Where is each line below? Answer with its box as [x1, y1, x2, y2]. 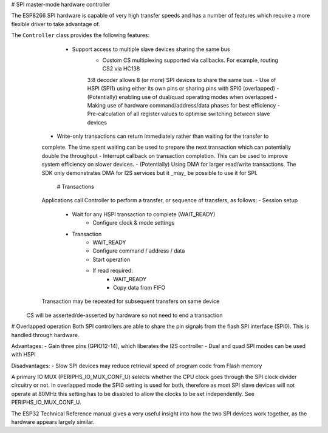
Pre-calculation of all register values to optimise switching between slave [87, 110, 270, 118]
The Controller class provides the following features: [11, 32, 150, 39]
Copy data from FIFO [113, 284, 166, 291]
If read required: [92, 267, 133, 274]
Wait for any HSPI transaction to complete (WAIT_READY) [72, 210, 216, 218]
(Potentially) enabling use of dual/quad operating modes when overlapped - [87, 93, 278, 100]
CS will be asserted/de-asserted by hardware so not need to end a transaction [26, 312, 223, 319]
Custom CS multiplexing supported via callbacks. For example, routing [102, 56, 279, 64]
